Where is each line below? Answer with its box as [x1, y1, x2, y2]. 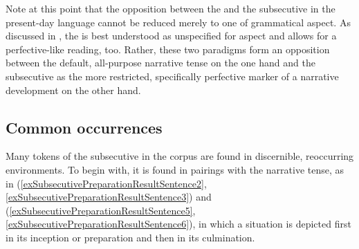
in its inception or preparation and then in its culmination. [6, 230, 255, 244]
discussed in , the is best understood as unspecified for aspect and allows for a [6, 28, 337, 43]
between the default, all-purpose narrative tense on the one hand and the [6, 55, 315, 70]
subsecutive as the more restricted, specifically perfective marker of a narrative [6, 68, 339, 83]
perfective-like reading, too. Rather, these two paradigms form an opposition [6, 41, 330, 56]
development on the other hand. [6, 82, 141, 97]
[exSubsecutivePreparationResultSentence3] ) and [6, 190, 212, 204]
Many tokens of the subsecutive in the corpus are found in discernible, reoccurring [6, 149, 354, 163]
